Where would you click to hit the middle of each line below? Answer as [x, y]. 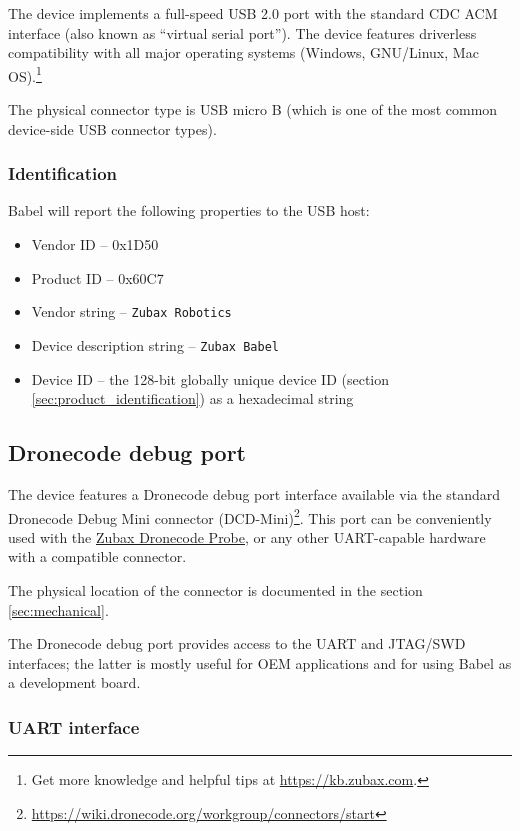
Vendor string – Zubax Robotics [131, 311]
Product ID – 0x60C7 [97, 277]
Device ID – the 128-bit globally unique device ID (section [210, 378]
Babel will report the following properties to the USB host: [189, 210]
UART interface [74, 726]
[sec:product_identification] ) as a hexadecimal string [192, 398]
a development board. [74, 682]
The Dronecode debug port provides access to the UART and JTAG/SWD [237, 643]
